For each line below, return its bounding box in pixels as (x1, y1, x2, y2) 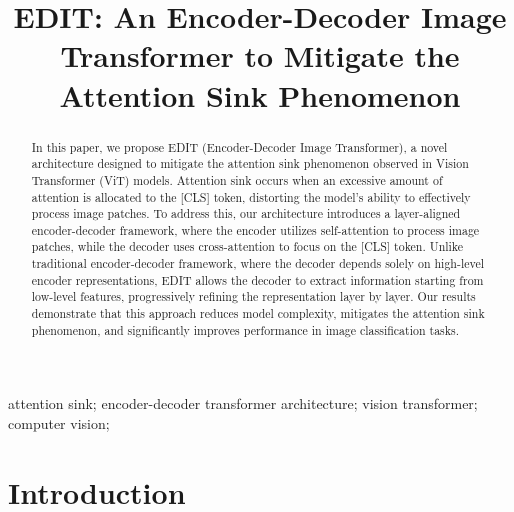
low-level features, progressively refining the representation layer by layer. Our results (31, 288, 476, 305)
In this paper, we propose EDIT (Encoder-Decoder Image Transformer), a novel (31, 138, 448, 155)
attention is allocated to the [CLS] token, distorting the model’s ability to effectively (31, 188, 471, 205)
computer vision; (8, 413, 110, 434)
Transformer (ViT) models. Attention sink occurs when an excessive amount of (31, 171, 443, 188)
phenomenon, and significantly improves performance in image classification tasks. (31, 321, 460, 338)
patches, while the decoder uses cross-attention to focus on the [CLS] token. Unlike (31, 238, 464, 255)
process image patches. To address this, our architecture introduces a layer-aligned (31, 205, 461, 222)
